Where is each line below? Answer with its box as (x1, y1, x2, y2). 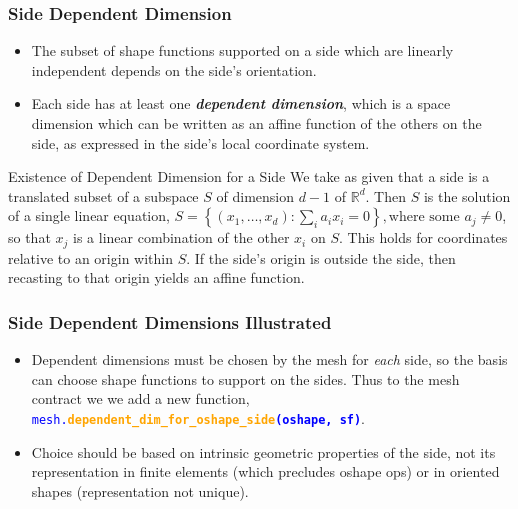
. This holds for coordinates (338, 227, 508, 248)
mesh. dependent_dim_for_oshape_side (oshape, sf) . (31, 408, 366, 429)
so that (8, 227, 51, 248)
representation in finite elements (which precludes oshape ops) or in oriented (31, 461, 500, 482)
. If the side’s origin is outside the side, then (186, 247, 456, 268)
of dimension (216, 185, 294, 206)
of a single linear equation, (8, 205, 170, 226)
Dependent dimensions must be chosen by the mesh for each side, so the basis (31, 349, 508, 370)
